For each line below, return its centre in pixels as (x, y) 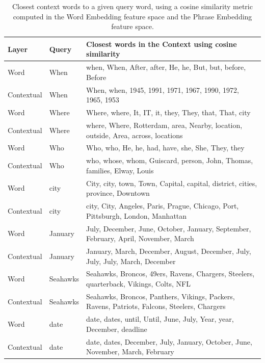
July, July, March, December (131, 261)
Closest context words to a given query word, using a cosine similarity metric (132, 6)
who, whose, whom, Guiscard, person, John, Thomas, (170, 160)
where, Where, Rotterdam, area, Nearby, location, (164, 125)
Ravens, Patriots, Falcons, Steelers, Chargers (156, 306)
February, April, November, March (140, 238)
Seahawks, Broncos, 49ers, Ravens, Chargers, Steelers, (170, 274)
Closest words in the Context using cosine (162, 44)
